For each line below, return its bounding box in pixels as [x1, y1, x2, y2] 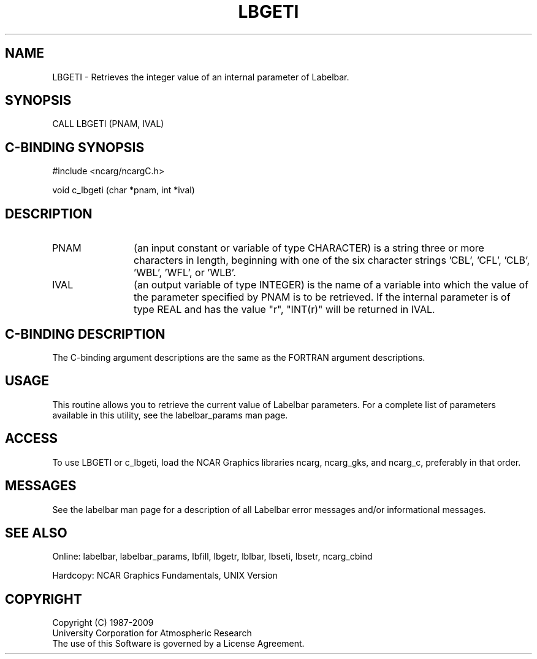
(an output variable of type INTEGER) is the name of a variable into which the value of [134, 279, 528, 291]
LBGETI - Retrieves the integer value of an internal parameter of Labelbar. [52, 71, 349, 82]
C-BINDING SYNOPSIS [5, 139, 145, 155]
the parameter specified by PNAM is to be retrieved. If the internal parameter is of [134, 291, 511, 304]
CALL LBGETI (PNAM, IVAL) [52, 118, 164, 129]
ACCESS [5, 431, 58, 447]
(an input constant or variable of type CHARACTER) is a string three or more [134, 242, 484, 255]
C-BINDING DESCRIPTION [5, 326, 166, 342]
